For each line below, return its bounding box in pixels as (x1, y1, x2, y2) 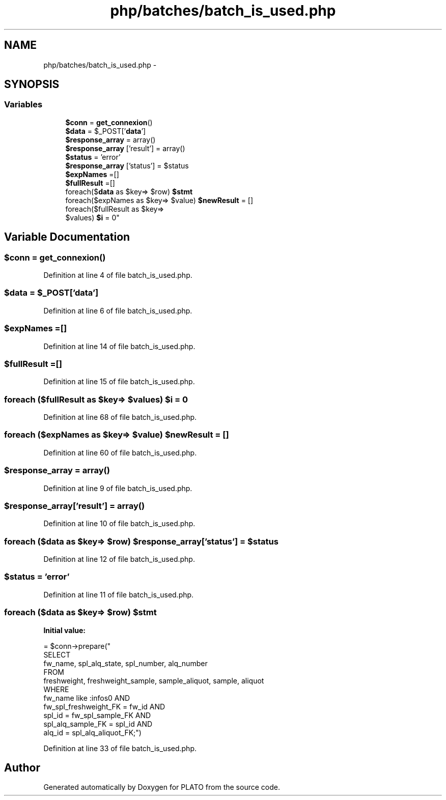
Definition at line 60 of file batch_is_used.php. (43, 448, 197, 457)
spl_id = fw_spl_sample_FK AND (43, 710, 151, 720)
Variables (4, 99, 43, 110)
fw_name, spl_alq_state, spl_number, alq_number (43, 659, 208, 668)
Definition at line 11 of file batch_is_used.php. (43, 590, 194, 599)
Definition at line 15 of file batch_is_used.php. (43, 377, 195, 386)
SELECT (43, 650, 71, 659)
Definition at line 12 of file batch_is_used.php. (43, 555, 195, 564)
